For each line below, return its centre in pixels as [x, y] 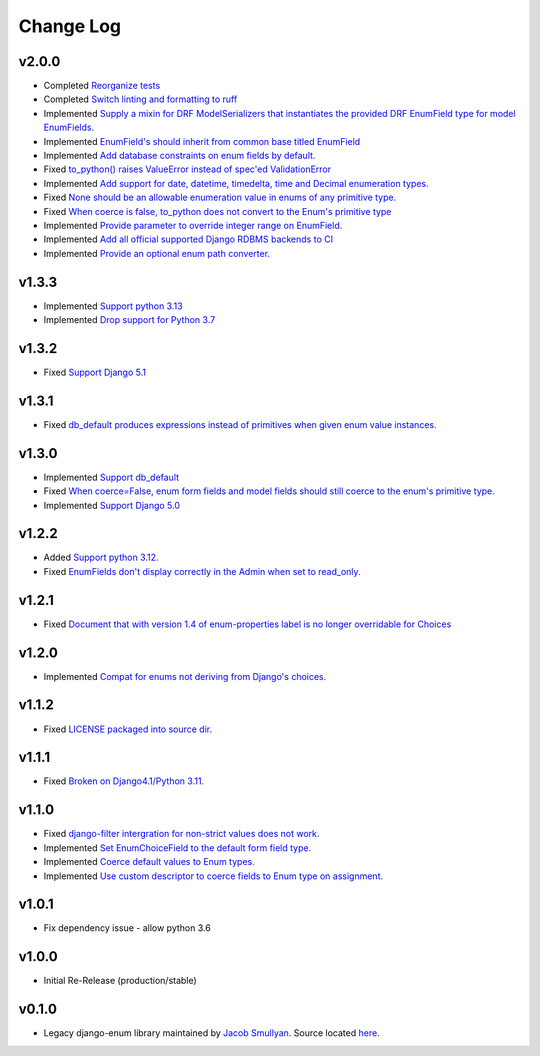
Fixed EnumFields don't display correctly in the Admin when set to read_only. [202, 571]
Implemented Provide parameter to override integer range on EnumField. [193, 225]
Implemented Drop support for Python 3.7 [129, 320]
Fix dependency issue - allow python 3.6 [127, 928]
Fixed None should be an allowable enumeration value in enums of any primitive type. [220, 197]
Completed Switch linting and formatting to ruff [140, 99]
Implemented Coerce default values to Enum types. [149, 862]
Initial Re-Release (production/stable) [120, 981]
